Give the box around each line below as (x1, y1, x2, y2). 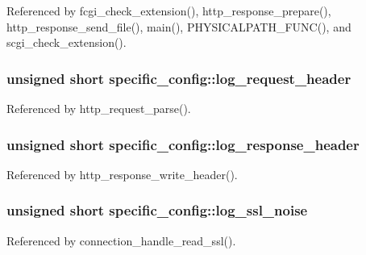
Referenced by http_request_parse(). (6, 100, 191, 116)
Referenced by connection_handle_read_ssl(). (6, 232, 236, 249)
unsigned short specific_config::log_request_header (6, 68, 351, 88)
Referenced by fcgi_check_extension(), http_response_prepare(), (6, 2, 331, 19)
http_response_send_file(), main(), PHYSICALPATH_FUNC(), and (6, 18, 351, 35)
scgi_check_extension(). (6, 34, 127, 51)
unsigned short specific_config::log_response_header (6, 134, 360, 154)
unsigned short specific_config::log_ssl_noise (6, 200, 308, 220)
